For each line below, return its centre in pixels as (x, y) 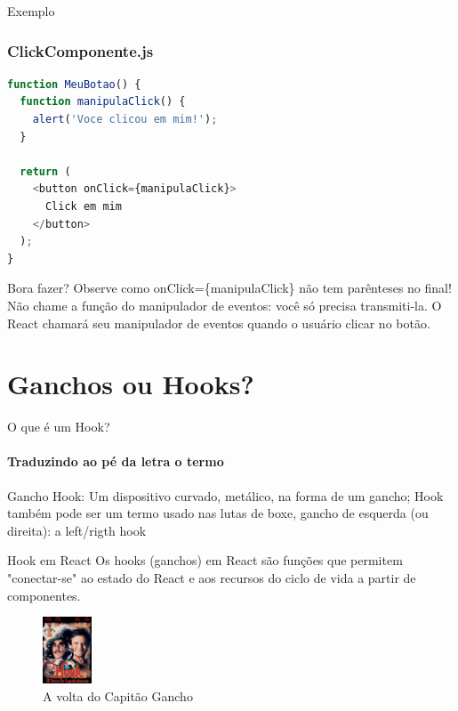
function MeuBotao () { (74, 84)
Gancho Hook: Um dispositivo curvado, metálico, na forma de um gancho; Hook (225, 495)
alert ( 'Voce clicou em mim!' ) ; (125, 119)
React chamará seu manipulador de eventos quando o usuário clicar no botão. (219, 323)
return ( (45, 171)
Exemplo (31, 11)
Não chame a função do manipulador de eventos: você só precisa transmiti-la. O (225, 305)
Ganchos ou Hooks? (131, 384)
